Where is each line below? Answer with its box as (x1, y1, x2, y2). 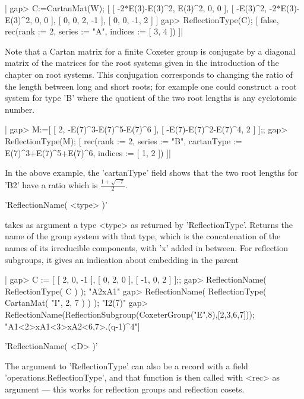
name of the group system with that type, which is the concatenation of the (5, 230, 281, 242)
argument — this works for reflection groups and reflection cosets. (5, 382, 245, 395)
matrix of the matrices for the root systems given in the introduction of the (5, 56, 279, 69)
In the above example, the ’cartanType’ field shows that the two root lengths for (5, 166, 298, 179)
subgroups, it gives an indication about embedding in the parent (5, 253, 239, 265)
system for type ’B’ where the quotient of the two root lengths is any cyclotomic (5, 91, 297, 104)
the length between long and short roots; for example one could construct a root (5, 80, 297, 92)
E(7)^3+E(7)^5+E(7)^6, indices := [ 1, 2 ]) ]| (5, 146, 171, 159)
